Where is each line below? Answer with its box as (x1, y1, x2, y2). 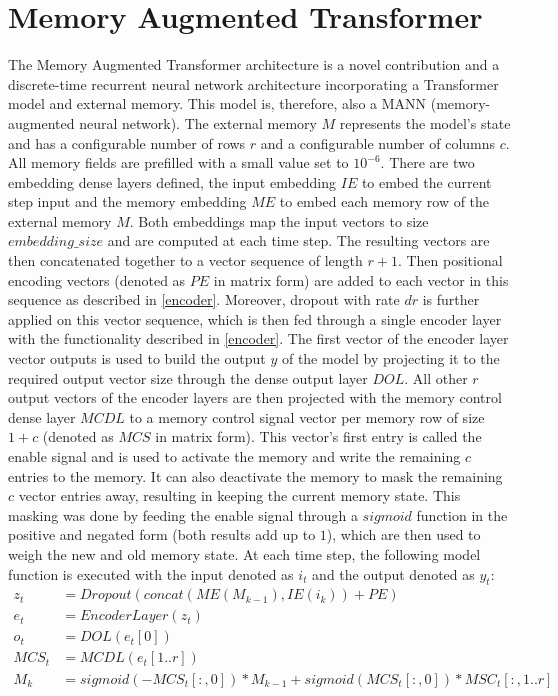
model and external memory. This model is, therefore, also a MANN (8, 93, 427, 114)
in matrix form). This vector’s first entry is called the (155, 426, 482, 447)
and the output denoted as (312, 563, 475, 584)
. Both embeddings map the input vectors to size (129, 210, 429, 231)
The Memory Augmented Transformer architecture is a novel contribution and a (8, 54, 500, 75)
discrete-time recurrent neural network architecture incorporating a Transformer (8, 73, 499, 94)
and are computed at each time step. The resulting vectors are (107, 230, 490, 251)
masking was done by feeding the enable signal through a (8, 504, 358, 525)
